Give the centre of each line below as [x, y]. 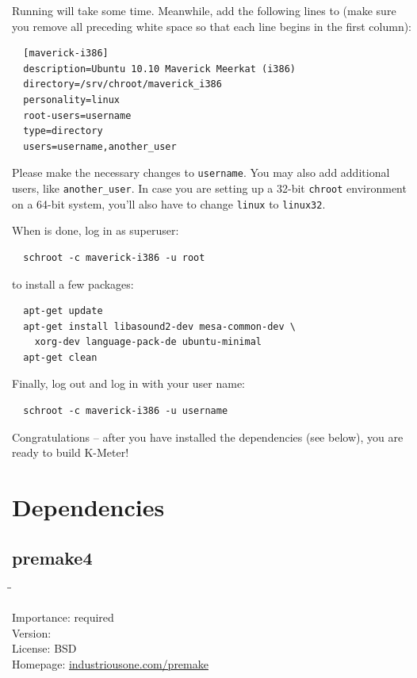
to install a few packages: [73, 283]
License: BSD [44, 648]
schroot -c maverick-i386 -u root [114, 257]
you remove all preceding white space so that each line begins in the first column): [212, 26]
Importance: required [63, 617]
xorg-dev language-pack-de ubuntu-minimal [148, 342]
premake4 [52, 557]
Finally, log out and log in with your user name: [128, 383]
